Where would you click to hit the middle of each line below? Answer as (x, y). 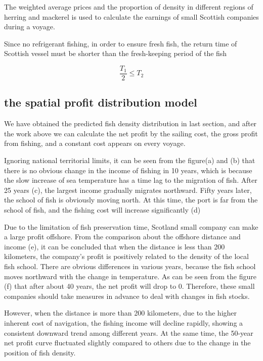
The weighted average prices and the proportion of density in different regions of (129, 7)
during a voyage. (30, 27)
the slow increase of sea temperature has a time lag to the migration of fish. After (131, 180)
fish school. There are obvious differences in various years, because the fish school (130, 266)
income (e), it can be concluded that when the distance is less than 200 (115, 246)
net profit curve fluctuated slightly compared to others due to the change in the (127, 343)
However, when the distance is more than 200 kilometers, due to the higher (121, 313)
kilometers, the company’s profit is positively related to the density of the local (126, 256)
